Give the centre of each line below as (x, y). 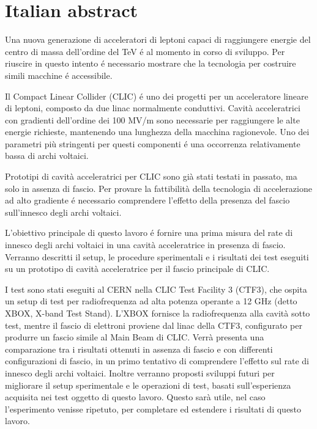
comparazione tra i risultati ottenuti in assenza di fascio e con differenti (139, 349)
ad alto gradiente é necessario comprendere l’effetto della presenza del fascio (147, 200)
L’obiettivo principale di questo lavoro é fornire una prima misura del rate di (149, 233)
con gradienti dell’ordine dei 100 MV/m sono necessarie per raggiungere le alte (152, 119)
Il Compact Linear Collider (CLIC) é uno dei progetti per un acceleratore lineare (157, 96)
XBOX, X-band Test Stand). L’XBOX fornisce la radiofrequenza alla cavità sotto (158, 313)
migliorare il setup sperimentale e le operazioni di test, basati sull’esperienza (148, 385)
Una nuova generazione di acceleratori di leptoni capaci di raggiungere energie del (158, 39)
